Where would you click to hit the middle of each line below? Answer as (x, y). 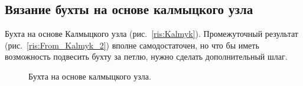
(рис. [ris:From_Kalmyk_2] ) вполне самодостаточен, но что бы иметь (132, 45)
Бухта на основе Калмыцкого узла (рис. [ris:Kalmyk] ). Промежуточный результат (151, 34)
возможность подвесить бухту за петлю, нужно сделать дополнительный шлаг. (146, 56)
